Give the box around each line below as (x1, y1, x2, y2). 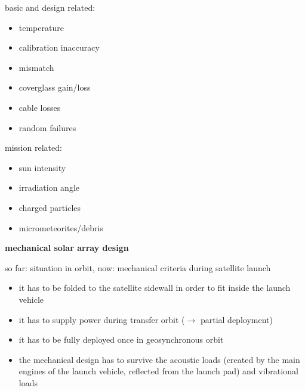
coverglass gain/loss (19, 81, 91, 94)
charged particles (19, 201, 81, 213)
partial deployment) (200, 313, 273, 325)
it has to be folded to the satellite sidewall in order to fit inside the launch (19, 281, 291, 294)
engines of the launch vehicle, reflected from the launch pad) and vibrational (19, 365, 298, 377)
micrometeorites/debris (19, 221, 103, 234)
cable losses (19, 101, 61, 113)
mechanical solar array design (5, 241, 129, 254)
